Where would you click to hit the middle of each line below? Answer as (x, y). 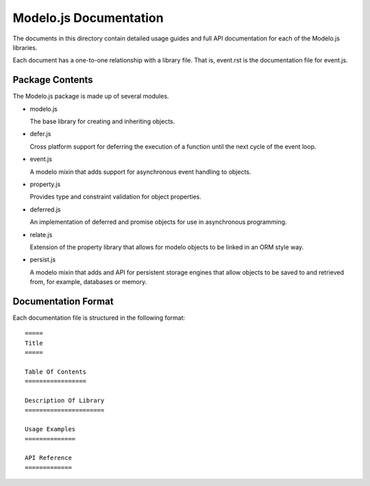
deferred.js (45, 209)
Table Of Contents (56, 372)
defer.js (40, 134)
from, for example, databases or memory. (88, 282)
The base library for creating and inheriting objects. (102, 121)
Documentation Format (63, 301)
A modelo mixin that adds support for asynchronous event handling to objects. (140, 172)
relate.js (41, 234)
